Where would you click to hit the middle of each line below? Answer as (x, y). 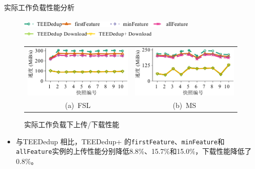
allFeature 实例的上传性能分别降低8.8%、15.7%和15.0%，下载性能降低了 (134, 151)
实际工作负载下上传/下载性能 (72, 124)
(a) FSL (78, 105)
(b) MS (184, 105)
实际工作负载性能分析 (39, 7)
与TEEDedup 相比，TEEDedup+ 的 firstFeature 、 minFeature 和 (120, 141)
